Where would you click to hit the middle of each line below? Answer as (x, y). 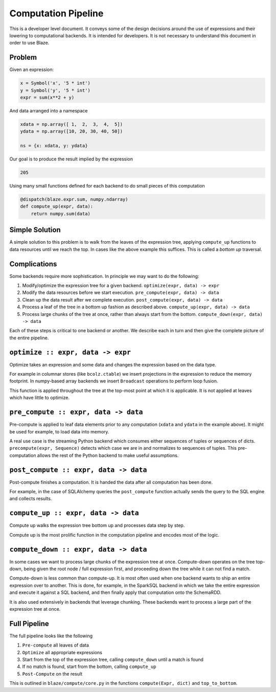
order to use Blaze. (29, 43)
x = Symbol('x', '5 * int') (55, 83)
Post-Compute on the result (52, 674)
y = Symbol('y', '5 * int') (55, 90)
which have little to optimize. (40, 398)
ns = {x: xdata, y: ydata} (54, 146)
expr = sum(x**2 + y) (47, 97)
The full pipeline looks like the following (51, 636)
